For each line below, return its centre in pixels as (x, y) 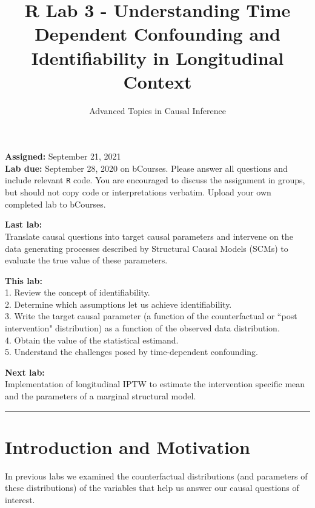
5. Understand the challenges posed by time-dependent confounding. (131, 352)
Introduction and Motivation (128, 446)
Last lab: (24, 224)
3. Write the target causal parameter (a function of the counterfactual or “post (151, 316)
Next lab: (25, 372)
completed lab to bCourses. (55, 204)
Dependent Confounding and (157, 34)
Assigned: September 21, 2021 (63, 156)
